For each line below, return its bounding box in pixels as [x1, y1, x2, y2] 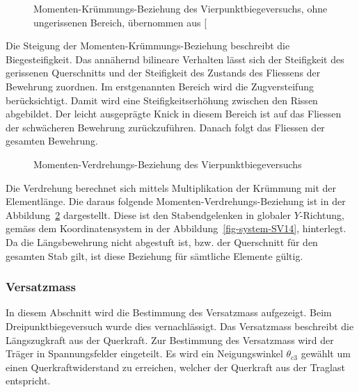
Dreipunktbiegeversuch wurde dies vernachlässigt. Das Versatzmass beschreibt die [6, 318, 354, 333]
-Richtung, [299, 207, 344, 222]
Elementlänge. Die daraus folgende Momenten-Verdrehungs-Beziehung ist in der [6, 194, 346, 209]
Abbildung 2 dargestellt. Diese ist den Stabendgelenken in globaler [6, 207, 292, 222]
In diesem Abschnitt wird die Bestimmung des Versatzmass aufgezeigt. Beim [6, 305, 332, 320]
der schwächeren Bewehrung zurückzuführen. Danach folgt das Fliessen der [6, 120, 325, 134]
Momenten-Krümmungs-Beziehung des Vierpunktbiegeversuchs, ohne [33, 1, 328, 15]
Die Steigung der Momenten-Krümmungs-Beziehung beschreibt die [6, 38, 290, 53]
